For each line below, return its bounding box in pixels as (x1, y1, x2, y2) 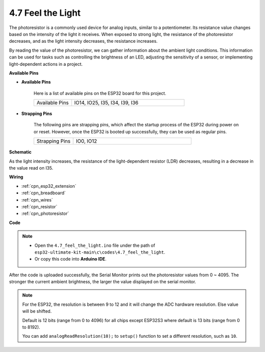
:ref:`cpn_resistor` (21, 204, 57, 209)
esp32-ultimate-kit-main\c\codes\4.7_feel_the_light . (34, 249, 165, 255)
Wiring (9, 174, 24, 180)
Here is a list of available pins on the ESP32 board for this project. (33, 90, 166, 96)
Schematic (9, 149, 32, 155)
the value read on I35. (9, 165, 53, 171)
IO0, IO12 (76, 138, 98, 145)
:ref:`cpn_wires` (21, 197, 53, 203)
